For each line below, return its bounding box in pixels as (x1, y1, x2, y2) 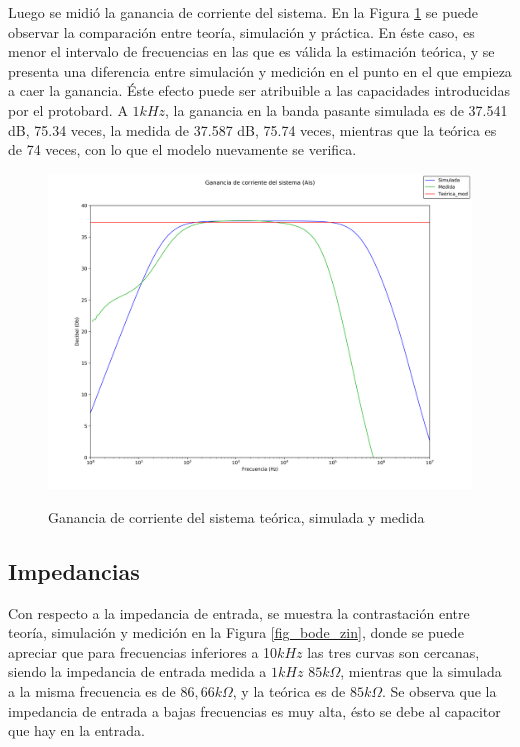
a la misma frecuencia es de (8, 681, 176, 702)
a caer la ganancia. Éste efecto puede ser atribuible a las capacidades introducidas (8, 80, 510, 101)
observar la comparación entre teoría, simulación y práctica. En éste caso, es (8, 21, 475, 42)
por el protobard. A (8, 99, 128, 120)
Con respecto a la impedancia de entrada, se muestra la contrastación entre (8, 602, 470, 623)
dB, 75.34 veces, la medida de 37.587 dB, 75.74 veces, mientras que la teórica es (8, 119, 497, 140)
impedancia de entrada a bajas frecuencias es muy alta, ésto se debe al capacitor (8, 700, 501, 721)
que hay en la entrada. (8, 720, 145, 741)
